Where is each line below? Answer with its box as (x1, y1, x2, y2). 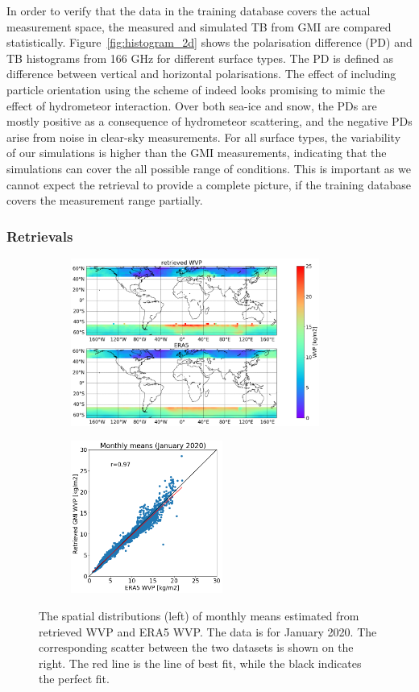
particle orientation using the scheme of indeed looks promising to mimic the (6, 81, 385, 97)
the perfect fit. (39, 670, 110, 687)
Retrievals (6, 226, 73, 246)
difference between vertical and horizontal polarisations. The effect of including (6, 65, 396, 82)
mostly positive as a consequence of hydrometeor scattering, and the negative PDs (6, 113, 413, 130)
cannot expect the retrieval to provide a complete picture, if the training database (6, 176, 411, 193)
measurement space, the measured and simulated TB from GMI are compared (6, 18, 392, 35)
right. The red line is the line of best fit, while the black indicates (39, 654, 362, 671)
